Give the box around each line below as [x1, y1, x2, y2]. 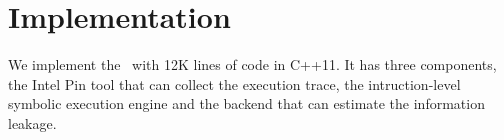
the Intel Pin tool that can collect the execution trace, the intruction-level [8, 73, 461, 94]
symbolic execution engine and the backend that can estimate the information [8, 93, 485, 114]
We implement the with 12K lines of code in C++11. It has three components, [8, 54, 497, 75]
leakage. [8, 112, 57, 133]
